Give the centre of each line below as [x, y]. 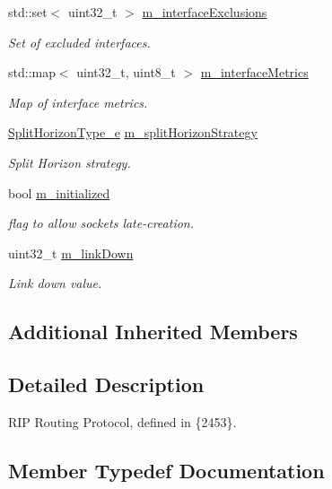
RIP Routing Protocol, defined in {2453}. [122, 421]
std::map [32, 72]
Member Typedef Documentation [166, 470]
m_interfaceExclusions [205, 12]
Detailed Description [106, 384]
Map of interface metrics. [78, 102]
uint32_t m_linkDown [71, 253]
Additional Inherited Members [153, 332]
